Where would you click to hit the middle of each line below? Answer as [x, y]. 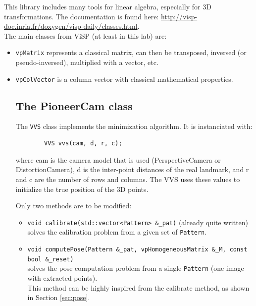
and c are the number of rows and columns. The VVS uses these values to [128, 179]
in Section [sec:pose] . [59, 297]
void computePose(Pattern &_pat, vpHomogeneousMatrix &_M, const [137, 250]
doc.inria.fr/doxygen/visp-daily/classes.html [71, 26]
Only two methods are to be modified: [74, 206]
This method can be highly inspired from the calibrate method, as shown [138, 287]
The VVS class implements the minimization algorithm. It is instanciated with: [134, 126]
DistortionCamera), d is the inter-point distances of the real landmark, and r [132, 169]
